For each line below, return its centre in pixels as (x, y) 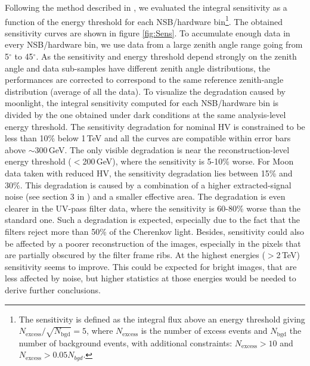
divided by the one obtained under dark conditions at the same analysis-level (145, 114)
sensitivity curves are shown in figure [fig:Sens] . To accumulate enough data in (148, 32)
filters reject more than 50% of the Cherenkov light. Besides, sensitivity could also (155, 231)
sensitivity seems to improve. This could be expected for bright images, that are (151, 266)
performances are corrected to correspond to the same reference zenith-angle (144, 80)
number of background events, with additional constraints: (125, 342)
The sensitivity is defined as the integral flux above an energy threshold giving (162, 319)
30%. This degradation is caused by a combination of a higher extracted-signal (148, 184)
